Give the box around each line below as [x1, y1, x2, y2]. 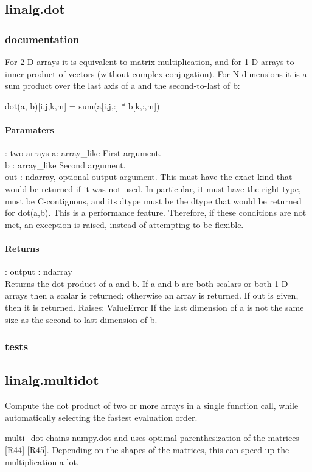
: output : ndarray [5, 265, 72, 278]
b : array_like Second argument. [5, 158, 126, 171]
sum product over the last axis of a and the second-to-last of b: [5, 79, 240, 92]
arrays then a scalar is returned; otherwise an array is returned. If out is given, [5, 289, 299, 302]
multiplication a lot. [5, 455, 79, 468]
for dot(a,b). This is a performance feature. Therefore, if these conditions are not [5, 206, 307, 219]
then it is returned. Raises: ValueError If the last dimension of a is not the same [5, 300, 304, 313]
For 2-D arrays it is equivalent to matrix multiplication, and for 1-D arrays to [5, 55, 294, 68]
